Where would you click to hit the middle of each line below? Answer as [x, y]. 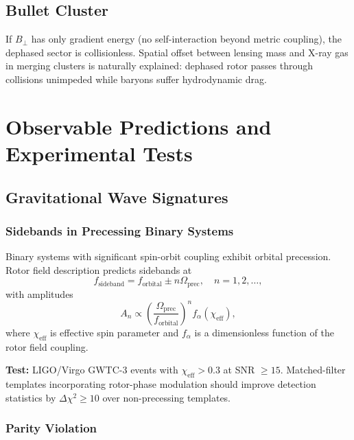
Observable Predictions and [139, 126]
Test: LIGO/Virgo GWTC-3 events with [92, 370]
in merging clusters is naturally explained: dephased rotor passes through [160, 66]
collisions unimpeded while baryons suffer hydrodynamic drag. [136, 79]
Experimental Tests [99, 153]
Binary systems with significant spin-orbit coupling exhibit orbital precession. [168, 256]
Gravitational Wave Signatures [117, 197]
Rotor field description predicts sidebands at [99, 269]
